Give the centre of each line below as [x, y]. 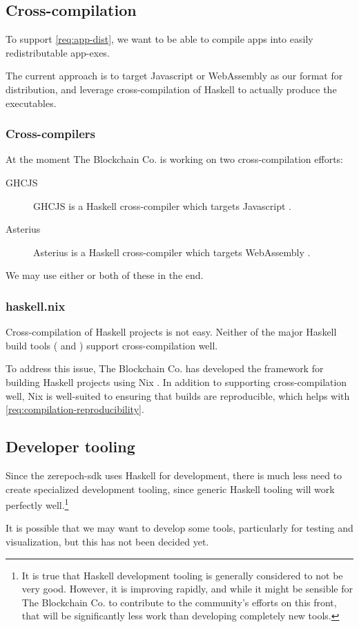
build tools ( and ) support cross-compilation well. [112, 345]
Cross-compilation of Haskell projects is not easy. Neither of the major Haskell [171, 332]
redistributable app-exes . [58, 52]
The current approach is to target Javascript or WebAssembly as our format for [174, 76]
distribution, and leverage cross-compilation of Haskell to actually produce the [171, 89]
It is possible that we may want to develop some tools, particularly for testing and [179, 528]
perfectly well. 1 [37, 504]
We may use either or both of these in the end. [105, 275]
